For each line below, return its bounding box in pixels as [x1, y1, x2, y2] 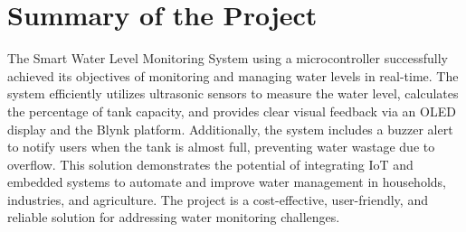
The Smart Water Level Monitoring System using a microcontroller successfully [7, 49, 448, 68]
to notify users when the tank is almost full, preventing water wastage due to [7, 137, 435, 156]
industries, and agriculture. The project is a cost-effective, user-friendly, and [7, 190, 428, 209]
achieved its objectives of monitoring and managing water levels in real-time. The [7, 66, 459, 85]
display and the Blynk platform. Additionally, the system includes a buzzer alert [7, 119, 453, 138]
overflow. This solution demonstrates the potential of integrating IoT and [7, 154, 414, 173]
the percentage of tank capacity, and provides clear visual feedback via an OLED [7, 101, 456, 120]
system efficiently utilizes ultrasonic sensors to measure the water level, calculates [7, 84, 459, 103]
